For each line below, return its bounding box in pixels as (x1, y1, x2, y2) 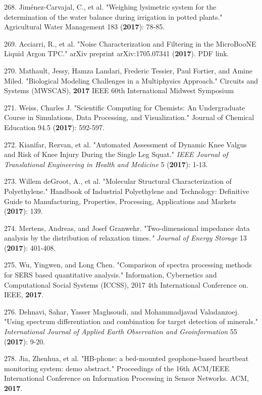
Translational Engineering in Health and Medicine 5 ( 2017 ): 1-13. (4, 159, 208, 169)
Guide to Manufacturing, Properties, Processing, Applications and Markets (4, 195, 236, 206)
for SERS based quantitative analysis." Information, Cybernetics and (4, 269, 217, 280)
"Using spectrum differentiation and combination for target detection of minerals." (4, 316, 258, 327)
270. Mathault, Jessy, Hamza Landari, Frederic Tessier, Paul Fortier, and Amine (4, 65, 252, 75)
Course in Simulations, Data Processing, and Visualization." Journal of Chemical (4, 112, 254, 123)
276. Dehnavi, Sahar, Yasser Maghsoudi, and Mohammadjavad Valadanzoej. (4, 306, 239, 317)
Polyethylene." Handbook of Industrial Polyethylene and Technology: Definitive (4, 185, 249, 196)
